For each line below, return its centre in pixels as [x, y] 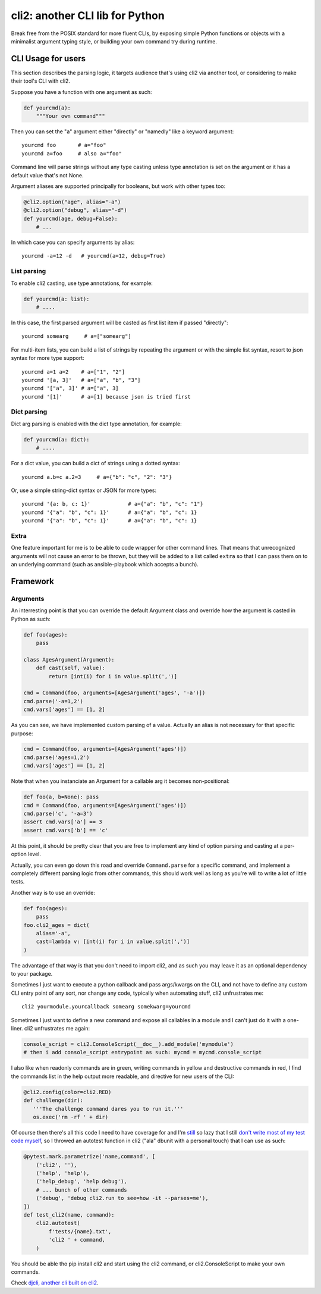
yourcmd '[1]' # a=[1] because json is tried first [106, 397]
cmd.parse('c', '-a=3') [58, 814]
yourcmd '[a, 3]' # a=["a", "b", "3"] [81, 380]
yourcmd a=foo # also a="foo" [72, 153]
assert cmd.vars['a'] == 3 [63, 822]
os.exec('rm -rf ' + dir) [71, 1117]
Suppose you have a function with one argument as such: [81, 92]
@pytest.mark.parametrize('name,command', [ [89, 1157]
